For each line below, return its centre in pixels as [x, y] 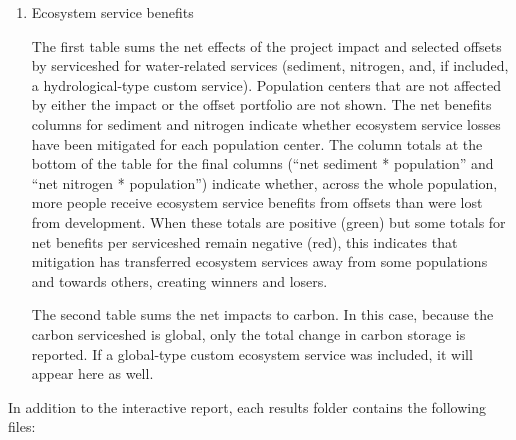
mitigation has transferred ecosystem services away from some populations [259, 261]
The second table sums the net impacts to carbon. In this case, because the [262, 314]
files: [22, 426]
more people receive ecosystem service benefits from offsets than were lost [257, 202]
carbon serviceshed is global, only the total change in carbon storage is [248, 333]
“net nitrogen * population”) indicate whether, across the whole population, [264, 182]
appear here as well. [92, 373]
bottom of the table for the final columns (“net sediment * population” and [262, 163]
